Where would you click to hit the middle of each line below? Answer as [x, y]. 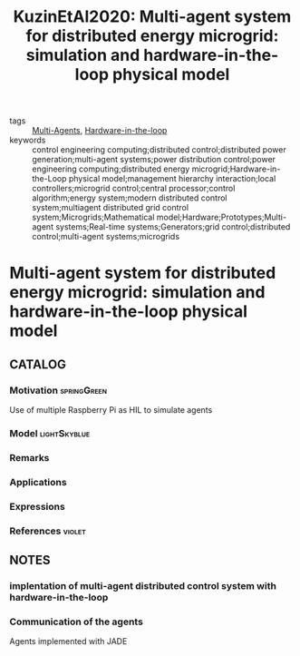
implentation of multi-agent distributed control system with [143, 585]
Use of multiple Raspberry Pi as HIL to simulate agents [111, 410]
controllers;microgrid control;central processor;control [134, 189]
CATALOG [38, 364]
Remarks [29, 457]
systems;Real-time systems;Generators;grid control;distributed [173, 227]
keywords [28, 140]
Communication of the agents [76, 622]
